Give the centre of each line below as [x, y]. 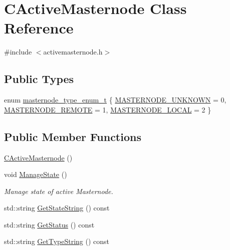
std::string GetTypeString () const [57, 241]
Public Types [39, 79]
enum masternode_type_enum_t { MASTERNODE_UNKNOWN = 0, [115, 100]
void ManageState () [36, 174]
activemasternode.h [73, 52]
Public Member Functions [73, 136]
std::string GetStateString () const [57, 208]
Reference [39, 28]
